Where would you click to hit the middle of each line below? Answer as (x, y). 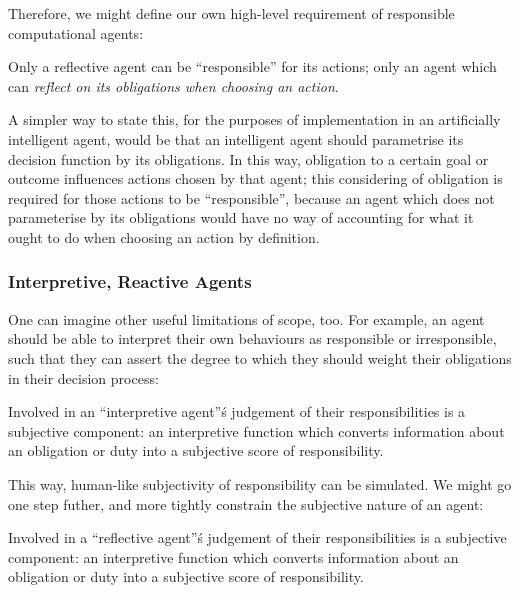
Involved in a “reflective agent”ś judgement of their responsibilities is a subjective (257, 537)
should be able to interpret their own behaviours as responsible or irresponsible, (252, 338)
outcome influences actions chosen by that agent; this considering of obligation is (255, 178)
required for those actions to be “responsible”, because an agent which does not (251, 197)
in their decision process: (83, 377)
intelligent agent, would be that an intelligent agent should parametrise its (236, 138)
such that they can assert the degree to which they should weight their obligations (260, 357)
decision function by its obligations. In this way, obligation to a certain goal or (248, 158)
